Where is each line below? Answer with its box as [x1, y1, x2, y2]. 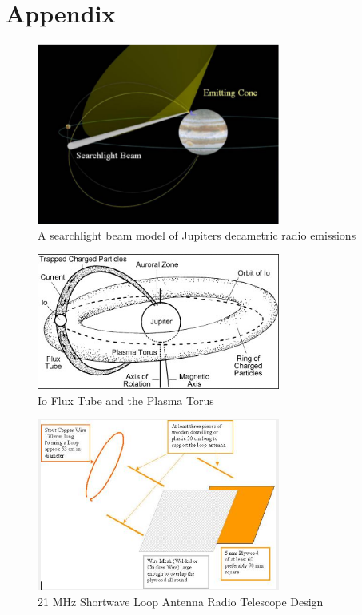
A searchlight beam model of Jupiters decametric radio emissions [38, 226, 356, 243]
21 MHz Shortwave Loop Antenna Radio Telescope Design [38, 593, 324, 609]
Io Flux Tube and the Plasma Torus [38, 391, 214, 408]
